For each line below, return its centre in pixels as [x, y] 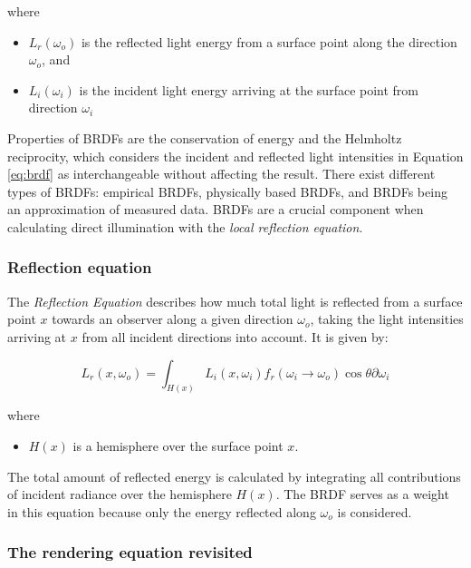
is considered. [375, 511]
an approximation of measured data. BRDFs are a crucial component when [216, 209]
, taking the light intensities [387, 319]
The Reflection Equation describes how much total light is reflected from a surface [235, 301]
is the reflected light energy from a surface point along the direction [269, 41]
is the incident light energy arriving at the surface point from [249, 89]
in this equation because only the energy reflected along [162, 511]
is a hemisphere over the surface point [178, 445]
